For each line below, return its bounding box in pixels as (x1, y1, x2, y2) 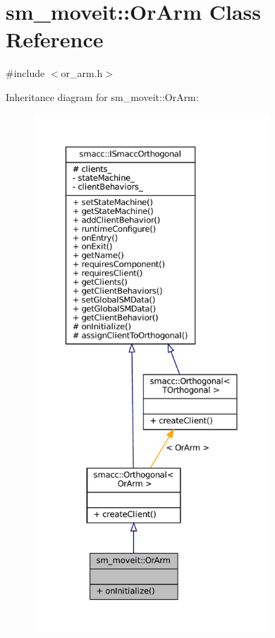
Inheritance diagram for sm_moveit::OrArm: (6, 89, 199, 104)
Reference (6, 25, 104, 54)
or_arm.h (61, 66, 103, 81)
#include (6, 66, 45, 81)
